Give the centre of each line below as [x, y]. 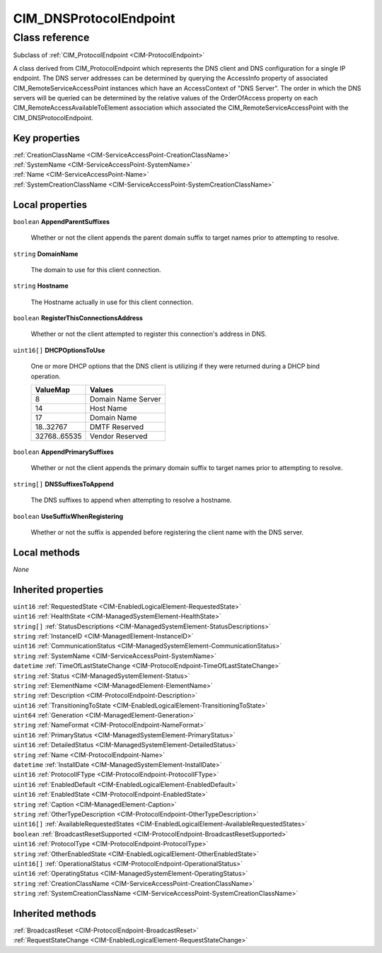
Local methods [47, 552]
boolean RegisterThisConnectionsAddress [78, 318]
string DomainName [46, 254]
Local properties [50, 205]
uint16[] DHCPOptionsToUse [59, 350]
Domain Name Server [125, 399]
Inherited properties [58, 589]
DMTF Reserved [117, 427]
